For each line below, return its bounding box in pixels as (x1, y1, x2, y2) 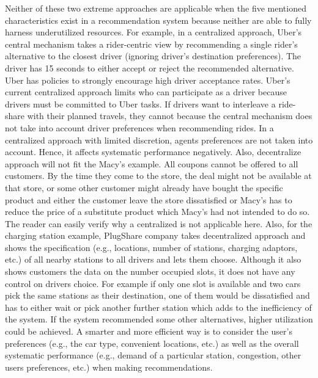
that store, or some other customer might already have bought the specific (5, 181, 283, 194)
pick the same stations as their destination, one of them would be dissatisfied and (5, 289, 310, 302)
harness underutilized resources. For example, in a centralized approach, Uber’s (5, 26, 302, 38)
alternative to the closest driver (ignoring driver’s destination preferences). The (5, 49, 301, 62)
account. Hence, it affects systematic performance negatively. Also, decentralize (5, 145, 301, 158)
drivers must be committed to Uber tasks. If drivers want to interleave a (5, 97, 276, 110)
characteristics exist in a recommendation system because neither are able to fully (5, 13, 312, 26)
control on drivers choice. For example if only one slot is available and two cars (5, 277, 301, 289)
